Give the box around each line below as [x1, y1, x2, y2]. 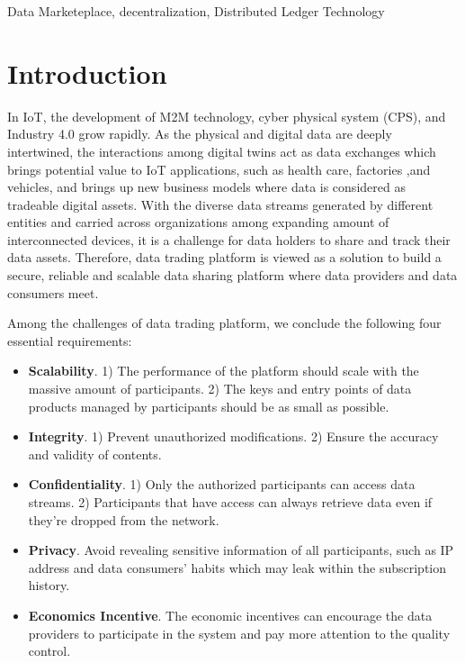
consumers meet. [7, 283, 99, 302]
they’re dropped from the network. [28, 510, 219, 529]
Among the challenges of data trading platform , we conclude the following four [7, 313, 442, 332]
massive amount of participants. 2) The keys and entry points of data [28, 379, 412, 398]
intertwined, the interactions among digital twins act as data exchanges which [7, 141, 436, 160]
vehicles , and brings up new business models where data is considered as [7, 177, 406, 196]
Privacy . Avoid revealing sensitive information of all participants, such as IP [28, 540, 454, 559]
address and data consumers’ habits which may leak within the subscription [28, 558, 447, 577]
